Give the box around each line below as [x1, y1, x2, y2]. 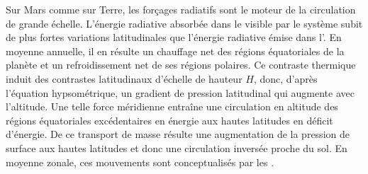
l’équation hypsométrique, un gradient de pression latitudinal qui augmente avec [6, 85, 355, 100]
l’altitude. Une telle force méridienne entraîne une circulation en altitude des [6, 99, 338, 114]
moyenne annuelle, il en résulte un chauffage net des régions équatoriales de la [6, 43, 345, 58]
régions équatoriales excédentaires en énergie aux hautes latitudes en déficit [6, 112, 333, 127]
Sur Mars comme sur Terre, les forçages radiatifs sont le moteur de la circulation [6, 2, 356, 16]
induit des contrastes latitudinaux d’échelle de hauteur [6, 71, 242, 86]
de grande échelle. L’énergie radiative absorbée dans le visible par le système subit [6, 16, 363, 30]
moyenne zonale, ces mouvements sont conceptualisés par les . [6, 154, 274, 169]
